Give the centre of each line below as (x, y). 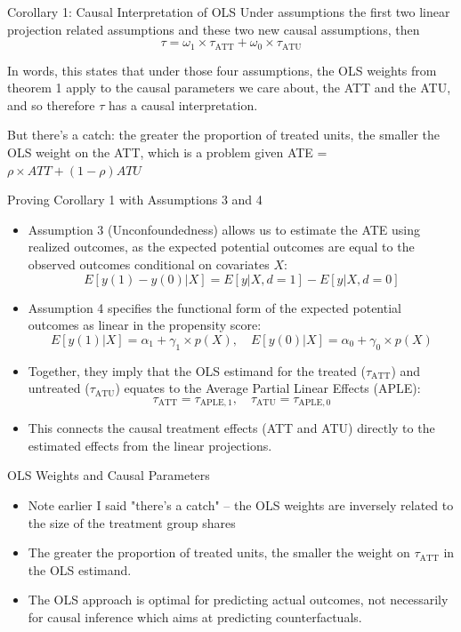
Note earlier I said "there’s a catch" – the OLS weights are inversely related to (241, 504)
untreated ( (59, 388)
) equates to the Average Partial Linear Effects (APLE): (268, 388)
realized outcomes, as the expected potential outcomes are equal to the (221, 247)
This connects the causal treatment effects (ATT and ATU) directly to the (231, 428)
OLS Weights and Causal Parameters (109, 475)
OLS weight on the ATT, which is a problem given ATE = (167, 152)
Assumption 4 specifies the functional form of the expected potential (214, 307)
